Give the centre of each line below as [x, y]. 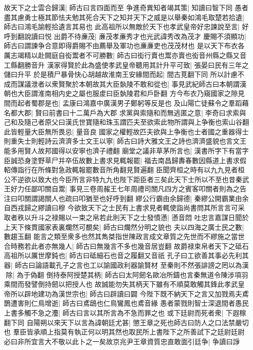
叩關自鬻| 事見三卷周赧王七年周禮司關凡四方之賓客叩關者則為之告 [142, 189]
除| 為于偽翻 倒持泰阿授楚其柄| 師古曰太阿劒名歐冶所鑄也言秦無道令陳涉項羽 [127, 274]
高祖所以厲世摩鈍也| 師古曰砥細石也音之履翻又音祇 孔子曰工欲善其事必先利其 [126, 255]
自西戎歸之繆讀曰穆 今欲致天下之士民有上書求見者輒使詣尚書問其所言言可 [121, 208]
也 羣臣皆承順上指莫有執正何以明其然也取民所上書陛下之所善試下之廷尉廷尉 [124, 332]
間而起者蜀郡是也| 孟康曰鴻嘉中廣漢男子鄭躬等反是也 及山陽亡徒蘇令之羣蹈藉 [126, 102]
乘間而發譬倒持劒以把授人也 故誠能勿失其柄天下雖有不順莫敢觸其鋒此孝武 [121, 284]
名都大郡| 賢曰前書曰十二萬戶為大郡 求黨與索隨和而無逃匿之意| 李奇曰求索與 [125, 112]
